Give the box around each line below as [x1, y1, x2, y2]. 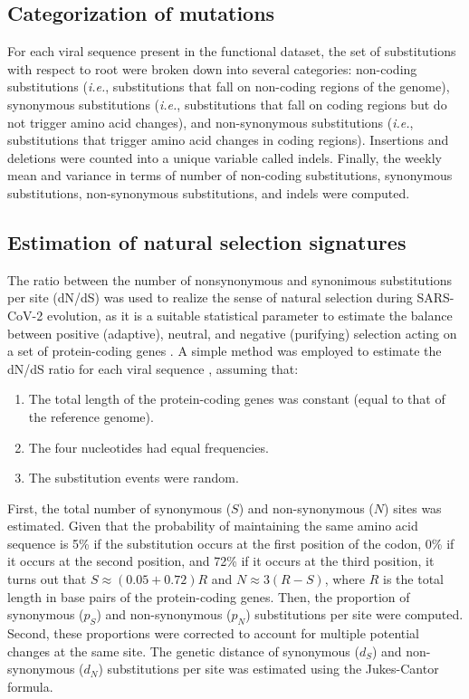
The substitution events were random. [28, 468, 239, 487]
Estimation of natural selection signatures [7, 227, 407, 255]
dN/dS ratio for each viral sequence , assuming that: [7, 359, 299, 378]
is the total [383, 570, 444, 589]
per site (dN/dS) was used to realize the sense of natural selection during [7, 288, 413, 307]
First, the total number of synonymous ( [7, 498, 232, 517]
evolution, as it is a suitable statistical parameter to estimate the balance [46, 305, 453, 324]
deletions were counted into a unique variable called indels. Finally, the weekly [7, 148, 442, 167]
